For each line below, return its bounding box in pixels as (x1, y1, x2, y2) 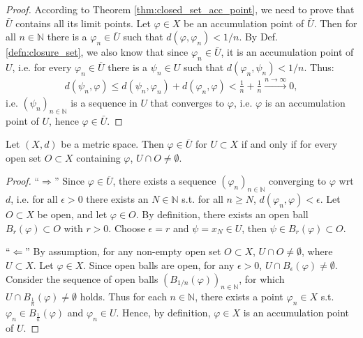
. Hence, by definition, (116, 305, 211, 319)
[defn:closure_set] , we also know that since (6, 45, 188, 59)
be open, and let (37, 207, 108, 222)
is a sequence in (71, 95, 138, 109)
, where (302, 244, 333, 259)
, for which (239, 271, 285, 286)
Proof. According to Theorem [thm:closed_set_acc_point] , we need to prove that (6, 2, 355, 16)
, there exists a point (195, 289, 283, 304)
